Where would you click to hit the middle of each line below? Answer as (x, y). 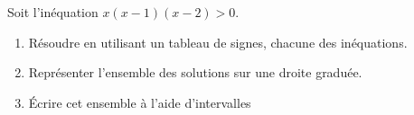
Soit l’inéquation (53, 12)
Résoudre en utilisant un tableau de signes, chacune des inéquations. (218, 42)
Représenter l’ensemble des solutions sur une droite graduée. (195, 72)
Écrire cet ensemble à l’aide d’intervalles (140, 102)
